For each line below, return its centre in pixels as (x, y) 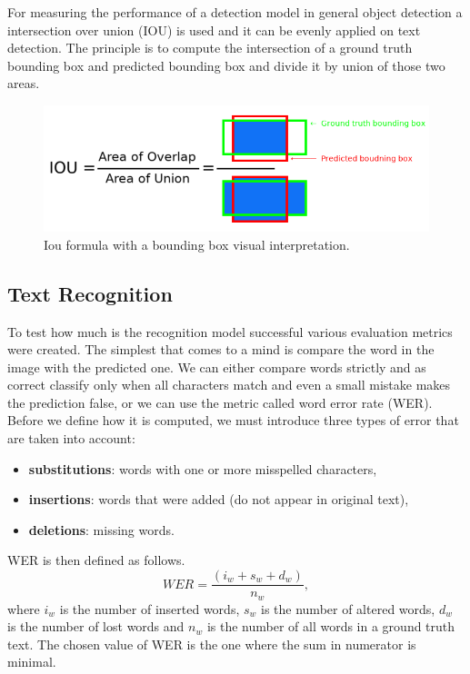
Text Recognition (90, 293)
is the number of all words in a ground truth (331, 626)
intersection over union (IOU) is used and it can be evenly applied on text (214, 30)
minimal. (32, 662)
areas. (24, 83)
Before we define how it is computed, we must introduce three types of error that (233, 420)
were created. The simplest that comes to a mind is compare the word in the (221, 349)
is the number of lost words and (96, 626)
